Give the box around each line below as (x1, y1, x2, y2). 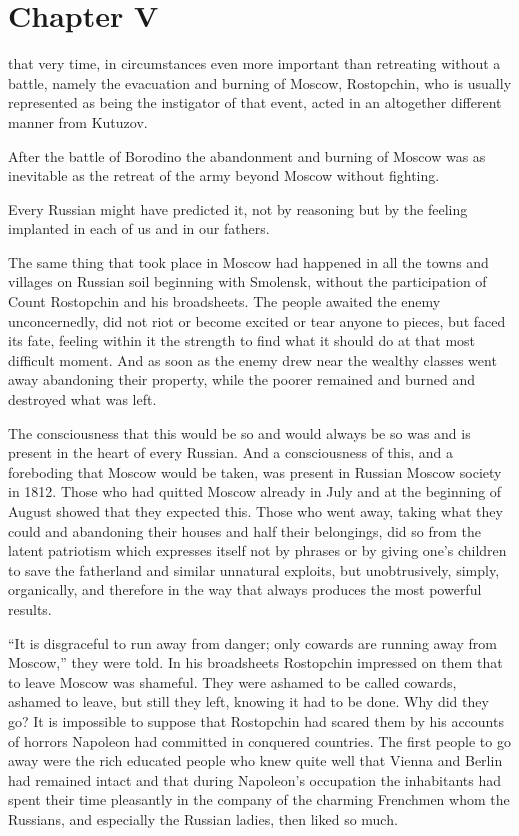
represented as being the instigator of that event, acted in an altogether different (8, 92, 502, 113)
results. (8, 598, 52, 619)
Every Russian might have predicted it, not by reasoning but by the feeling (8, 198, 468, 219)
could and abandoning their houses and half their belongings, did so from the (8, 520, 482, 541)
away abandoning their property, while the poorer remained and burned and (8, 369, 476, 390)
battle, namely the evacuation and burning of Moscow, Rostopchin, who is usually (8, 72, 512, 93)
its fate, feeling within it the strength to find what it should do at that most (8, 330, 476, 351)
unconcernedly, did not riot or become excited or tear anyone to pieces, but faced (8, 310, 506, 331)
